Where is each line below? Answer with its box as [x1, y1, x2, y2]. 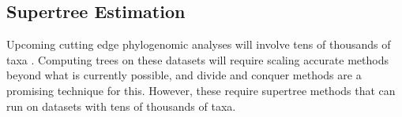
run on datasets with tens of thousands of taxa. [6, 97, 236, 114]
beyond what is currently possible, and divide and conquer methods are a [6, 67, 362, 83]
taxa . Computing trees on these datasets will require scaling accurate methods [6, 51, 389, 68]
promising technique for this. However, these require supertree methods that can [6, 82, 396, 98]
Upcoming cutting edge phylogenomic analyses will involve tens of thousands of [6, 36, 391, 53]
